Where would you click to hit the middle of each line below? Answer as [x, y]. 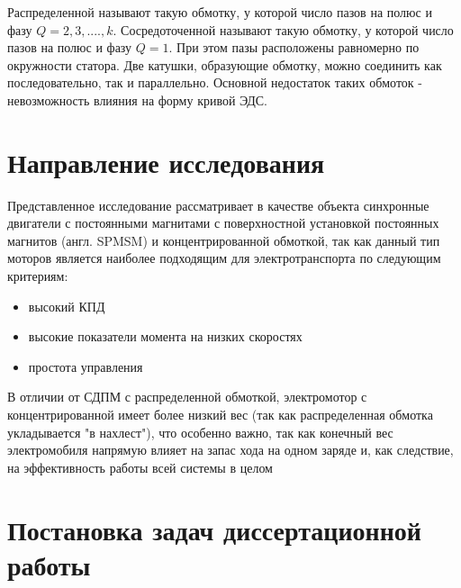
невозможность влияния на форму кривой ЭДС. [137, 100]
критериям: [38, 276]
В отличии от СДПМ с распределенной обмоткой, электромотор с [187, 397]
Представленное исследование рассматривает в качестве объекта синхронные [218, 205]
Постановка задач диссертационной [214, 529]
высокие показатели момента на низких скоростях [165, 336]
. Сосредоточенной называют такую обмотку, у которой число [283, 29]
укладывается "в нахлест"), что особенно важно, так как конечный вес [200, 432]
